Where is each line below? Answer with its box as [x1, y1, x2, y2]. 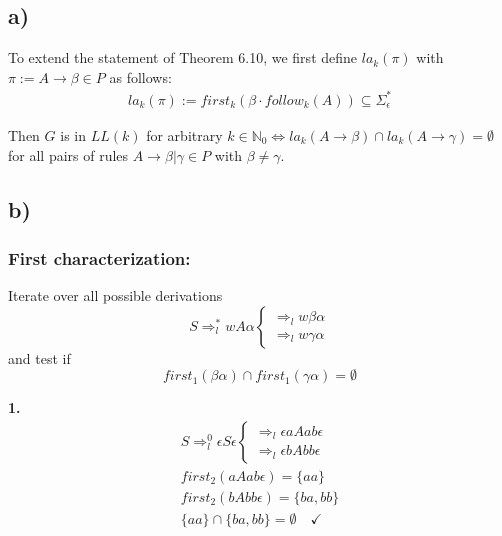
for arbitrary [146, 124, 223, 145]
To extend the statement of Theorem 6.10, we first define [8, 47, 358, 68]
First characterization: [8, 245, 191, 270]
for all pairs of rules [8, 144, 129, 165]
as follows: [109, 66, 172, 87]
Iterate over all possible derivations [8, 285, 223, 306]
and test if [8, 347, 71, 368]
